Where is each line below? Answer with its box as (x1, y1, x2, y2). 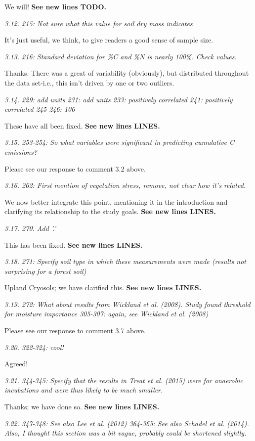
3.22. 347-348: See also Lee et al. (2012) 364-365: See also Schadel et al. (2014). (4, 418, 249, 428)
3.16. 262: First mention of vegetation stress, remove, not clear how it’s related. (4, 180, 246, 190)
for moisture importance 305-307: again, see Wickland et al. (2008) (4, 309, 209, 319)
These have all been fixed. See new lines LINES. (4, 120, 160, 131)
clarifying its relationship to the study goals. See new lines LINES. (4, 206, 216, 217)
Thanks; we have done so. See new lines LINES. (4, 401, 160, 412)
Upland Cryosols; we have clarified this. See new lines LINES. (4, 282, 202, 293)
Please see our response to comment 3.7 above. (4, 325, 146, 336)
